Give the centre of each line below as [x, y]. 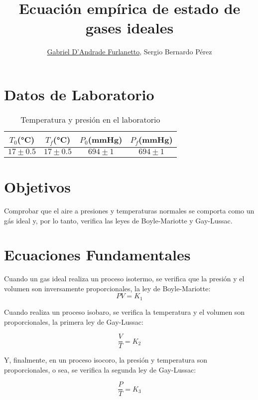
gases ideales [129, 28]
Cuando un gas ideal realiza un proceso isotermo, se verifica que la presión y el [124, 279]
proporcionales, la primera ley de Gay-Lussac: [74, 321]
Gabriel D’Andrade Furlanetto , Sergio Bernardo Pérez [129, 52]
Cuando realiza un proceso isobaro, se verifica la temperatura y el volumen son [125, 311]
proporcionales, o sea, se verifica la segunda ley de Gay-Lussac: [100, 369]
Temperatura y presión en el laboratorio [90, 119]
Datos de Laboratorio [79, 94]
